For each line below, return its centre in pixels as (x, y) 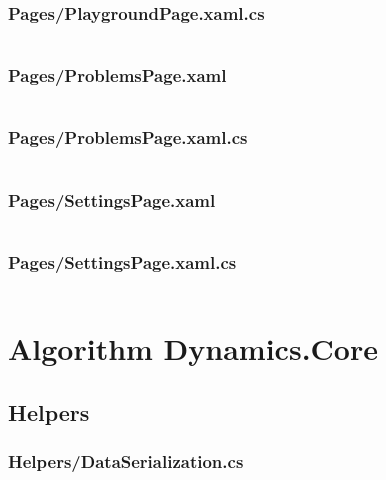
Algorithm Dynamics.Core (193, 348)
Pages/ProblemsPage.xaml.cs (128, 137)
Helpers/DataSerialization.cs (126, 461)
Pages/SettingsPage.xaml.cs (122, 261)
